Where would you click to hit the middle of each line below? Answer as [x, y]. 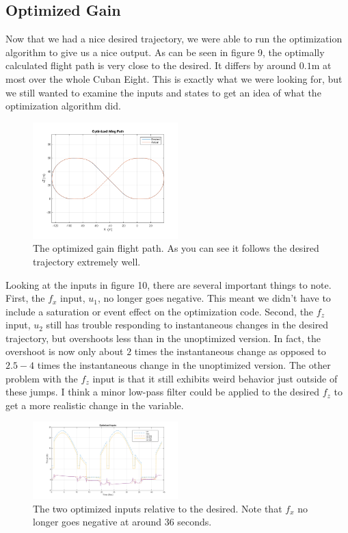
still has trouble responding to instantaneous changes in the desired [187, 325]
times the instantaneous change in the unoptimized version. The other [184, 365]
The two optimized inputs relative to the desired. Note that [158, 508]
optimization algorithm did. [63, 106]
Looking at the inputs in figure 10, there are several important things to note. [169, 284]
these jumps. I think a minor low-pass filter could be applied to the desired [163, 392]
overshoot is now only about [65, 351]
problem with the [42, 378]
